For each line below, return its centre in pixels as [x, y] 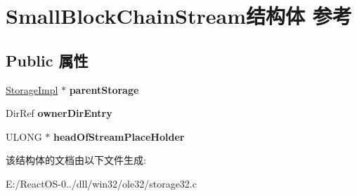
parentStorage [104, 89]
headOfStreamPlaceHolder [119, 136]
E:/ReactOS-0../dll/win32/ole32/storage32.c [101, 183]
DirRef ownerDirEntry [59, 113]
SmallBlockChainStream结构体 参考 [179, 16]
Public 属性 [47, 60]
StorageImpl [32, 89]
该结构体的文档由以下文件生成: [76, 160]
